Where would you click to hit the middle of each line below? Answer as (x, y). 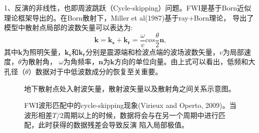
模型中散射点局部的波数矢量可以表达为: (68, 27)
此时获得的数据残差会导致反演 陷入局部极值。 (113, 125)
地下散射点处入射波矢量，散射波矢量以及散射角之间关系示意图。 (130, 88)
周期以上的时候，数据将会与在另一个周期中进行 (141, 115)
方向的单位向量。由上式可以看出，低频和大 (185, 61)
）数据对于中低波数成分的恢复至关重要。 (95, 72)
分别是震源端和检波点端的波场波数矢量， (153, 51)
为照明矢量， (44, 51)
